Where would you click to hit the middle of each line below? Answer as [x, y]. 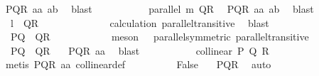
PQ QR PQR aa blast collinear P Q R [140, 50]
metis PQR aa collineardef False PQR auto [138, 64]
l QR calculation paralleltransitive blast [140, 22]
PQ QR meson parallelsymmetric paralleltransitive [159, 37]
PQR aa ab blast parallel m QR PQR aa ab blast [159, 9]
